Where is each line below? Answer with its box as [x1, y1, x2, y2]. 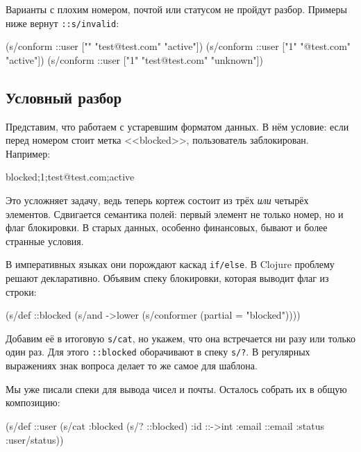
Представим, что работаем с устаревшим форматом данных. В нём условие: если [6, 119, 349, 133]
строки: [6, 284, 37, 299]
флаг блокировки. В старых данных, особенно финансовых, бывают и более [6, 220, 328, 235]
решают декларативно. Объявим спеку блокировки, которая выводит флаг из [6, 271, 329, 285]
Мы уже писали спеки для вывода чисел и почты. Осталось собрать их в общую [6, 381, 347, 396]
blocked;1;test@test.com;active [6, 169, 135, 184]
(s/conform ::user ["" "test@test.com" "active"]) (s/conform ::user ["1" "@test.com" [6, 39, 351, 53]
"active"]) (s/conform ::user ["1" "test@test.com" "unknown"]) [6, 52, 263, 67]
